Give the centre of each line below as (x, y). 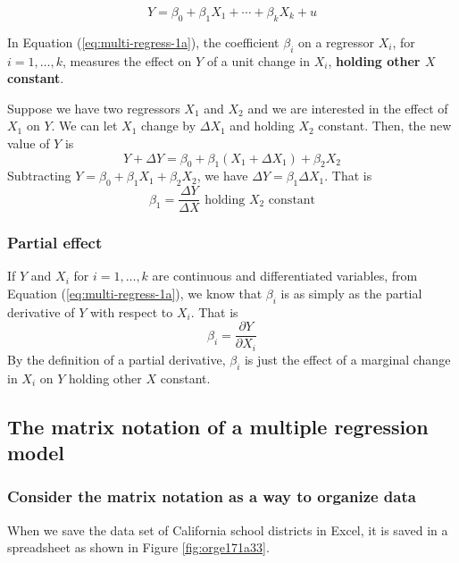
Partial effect (55, 243)
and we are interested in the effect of (348, 108)
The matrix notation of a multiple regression (218, 426)
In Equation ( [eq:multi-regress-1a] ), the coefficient (143, 42)
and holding (262, 126)
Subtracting (39, 176)
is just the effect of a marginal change (347, 359)
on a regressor (336, 42)
